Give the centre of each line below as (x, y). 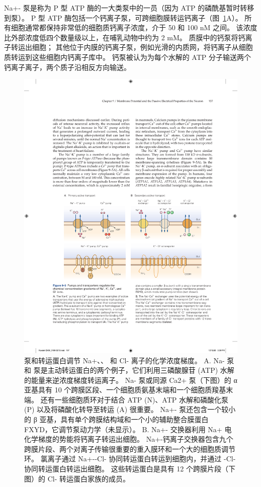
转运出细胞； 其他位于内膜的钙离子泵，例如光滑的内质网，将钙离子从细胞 (132, 47)
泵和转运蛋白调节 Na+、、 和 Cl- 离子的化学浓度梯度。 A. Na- (124, 360)
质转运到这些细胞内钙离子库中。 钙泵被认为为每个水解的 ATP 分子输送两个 (127, 57)
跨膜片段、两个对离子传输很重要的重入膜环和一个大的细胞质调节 (130, 449)
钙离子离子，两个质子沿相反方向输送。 (67, 67)
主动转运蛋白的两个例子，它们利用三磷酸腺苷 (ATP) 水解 (141, 370)
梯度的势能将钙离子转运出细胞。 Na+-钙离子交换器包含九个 (136, 439)
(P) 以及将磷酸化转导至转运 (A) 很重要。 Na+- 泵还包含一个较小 (130, 409)
